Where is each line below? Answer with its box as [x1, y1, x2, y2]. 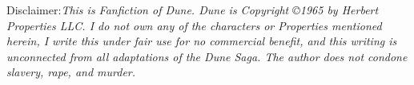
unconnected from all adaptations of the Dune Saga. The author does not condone [6, 48, 408, 64]
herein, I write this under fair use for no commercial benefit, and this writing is [6, 33, 397, 49]
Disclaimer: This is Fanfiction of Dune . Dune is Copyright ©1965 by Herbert [6, 2, 379, 17]
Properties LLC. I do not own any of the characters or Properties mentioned [6, 17, 382, 33]
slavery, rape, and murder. [6, 64, 136, 80]
